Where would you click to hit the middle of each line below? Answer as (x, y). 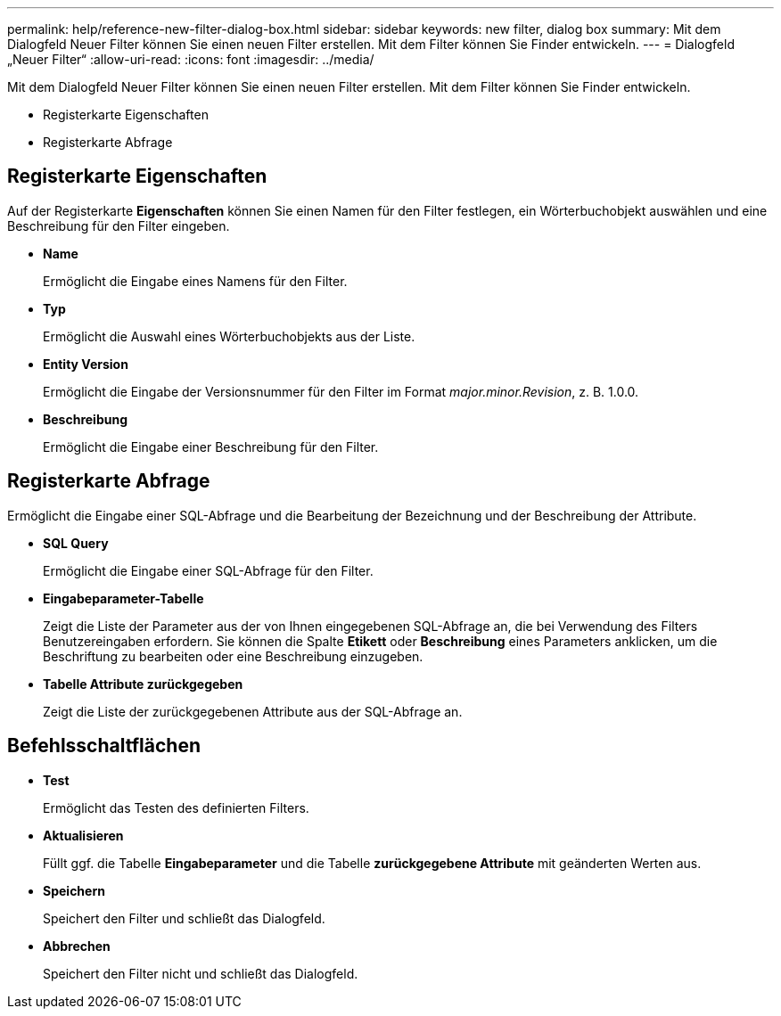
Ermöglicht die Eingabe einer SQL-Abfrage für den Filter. (208, 570)
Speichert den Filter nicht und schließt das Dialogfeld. (201, 973)
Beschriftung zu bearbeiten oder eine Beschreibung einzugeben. (233, 656)
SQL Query (76, 543)
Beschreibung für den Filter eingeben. (119, 225)
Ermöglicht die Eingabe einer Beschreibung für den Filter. (211, 447)
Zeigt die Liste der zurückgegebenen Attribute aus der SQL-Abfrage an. (253, 711)
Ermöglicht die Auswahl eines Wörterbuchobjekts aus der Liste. (229, 336)
